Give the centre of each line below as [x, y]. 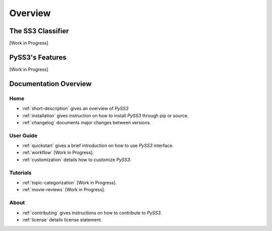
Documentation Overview [50, 84]
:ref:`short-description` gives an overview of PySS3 [75, 109]
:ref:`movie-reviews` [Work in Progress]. [63, 190]
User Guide [23, 135]
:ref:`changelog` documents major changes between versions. [86, 122]
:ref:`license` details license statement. [62, 219]
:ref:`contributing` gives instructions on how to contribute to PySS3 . [92, 213]
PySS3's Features [38, 57]
